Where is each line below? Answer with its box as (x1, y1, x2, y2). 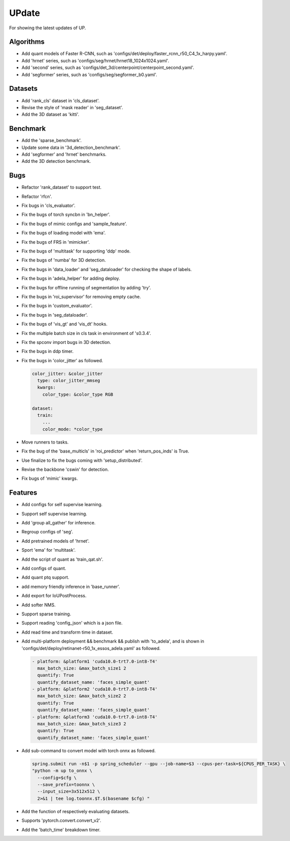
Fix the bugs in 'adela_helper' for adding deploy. (21, 275, 120, 281)
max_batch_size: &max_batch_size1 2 (37, 665, 126, 671)
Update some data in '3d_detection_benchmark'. (21, 144, 121, 150)
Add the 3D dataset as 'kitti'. (21, 112, 79, 118)
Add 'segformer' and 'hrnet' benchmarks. (21, 151, 107, 157)
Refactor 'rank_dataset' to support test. (21, 184, 102, 191)
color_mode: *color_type (42, 426, 103, 432)
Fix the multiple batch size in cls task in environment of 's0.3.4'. (21, 330, 151, 336)
